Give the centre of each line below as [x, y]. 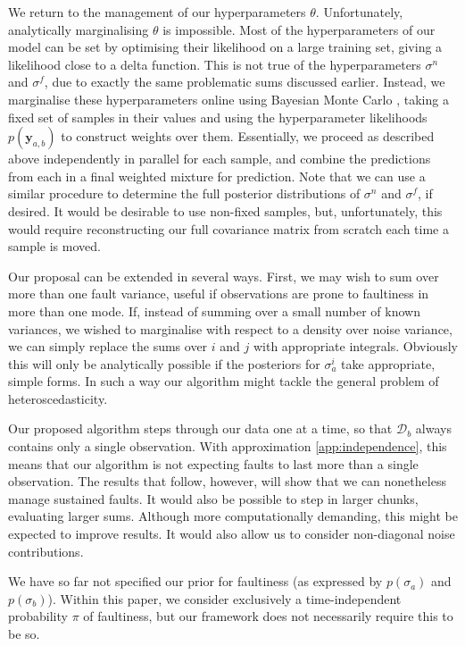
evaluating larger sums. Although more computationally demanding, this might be [233, 516]
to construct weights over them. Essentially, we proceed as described [248, 136]
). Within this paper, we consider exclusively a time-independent [224, 598]
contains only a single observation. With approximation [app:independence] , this [228, 446]
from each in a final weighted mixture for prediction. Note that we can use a [217, 176]
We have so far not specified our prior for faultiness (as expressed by [195, 581]
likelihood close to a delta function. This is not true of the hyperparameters [215, 64]
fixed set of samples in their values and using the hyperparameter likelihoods [218, 117]
